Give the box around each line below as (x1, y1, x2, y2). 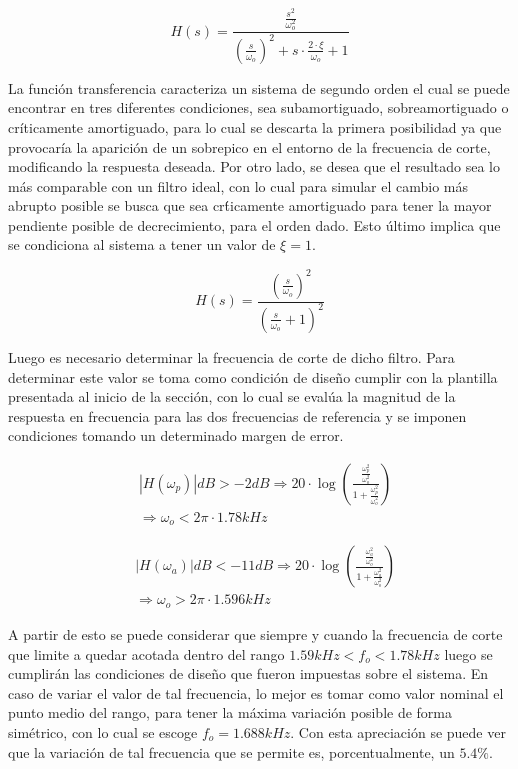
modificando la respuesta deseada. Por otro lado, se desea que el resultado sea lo (8, 156, 501, 177)
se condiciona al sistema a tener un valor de (8, 234, 276, 255)
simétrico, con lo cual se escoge (8, 721, 198, 742)
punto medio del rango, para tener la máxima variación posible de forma (8, 702, 453, 723)
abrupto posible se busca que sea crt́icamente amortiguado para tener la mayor (8, 195, 492, 216)
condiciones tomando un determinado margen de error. (8, 425, 344, 446)
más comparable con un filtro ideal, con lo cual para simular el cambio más (8, 175, 469, 196)
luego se (444, 643, 493, 664)
